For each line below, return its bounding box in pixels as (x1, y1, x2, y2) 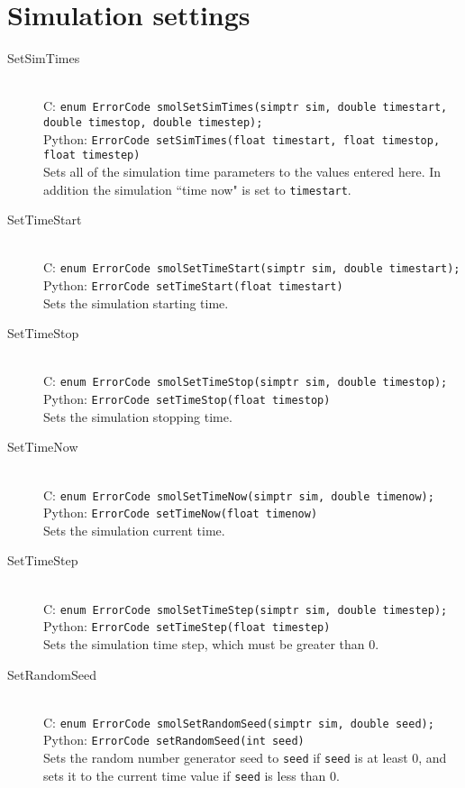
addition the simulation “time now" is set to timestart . (43, 179, 351, 198)
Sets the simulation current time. (43, 520, 225, 539)
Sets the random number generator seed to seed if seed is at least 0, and (43, 748, 447, 767)
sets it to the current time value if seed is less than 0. (43, 765, 340, 784)
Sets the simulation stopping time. (43, 407, 232, 426)
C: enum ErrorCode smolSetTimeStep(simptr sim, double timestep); (43, 599, 448, 618)
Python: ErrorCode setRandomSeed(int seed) (43, 730, 305, 749)
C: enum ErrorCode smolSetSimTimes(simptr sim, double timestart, (43, 96, 448, 115)
